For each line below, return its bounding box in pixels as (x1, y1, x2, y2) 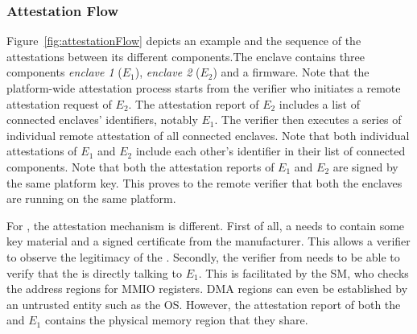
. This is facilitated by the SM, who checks (198, 264, 409, 281)
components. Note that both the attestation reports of (6, 158, 275, 175)
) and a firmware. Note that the (213, 64, 370, 80)
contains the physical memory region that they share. (44, 311, 308, 328)
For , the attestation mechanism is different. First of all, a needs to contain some (6, 216, 405, 233)
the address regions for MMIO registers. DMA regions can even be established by (6, 280, 408, 297)
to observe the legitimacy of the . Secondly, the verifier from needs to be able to (6, 248, 400, 265)
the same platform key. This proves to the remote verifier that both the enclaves (6, 174, 403, 191)
